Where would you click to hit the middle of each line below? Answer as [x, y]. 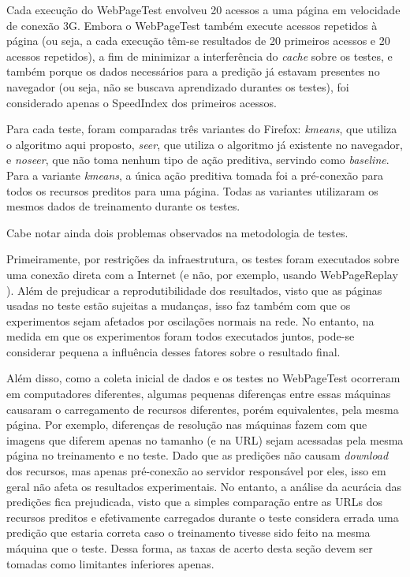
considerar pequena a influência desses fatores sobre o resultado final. [173, 351]
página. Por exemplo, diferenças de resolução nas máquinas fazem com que [187, 424]
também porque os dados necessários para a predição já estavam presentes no [193, 71]
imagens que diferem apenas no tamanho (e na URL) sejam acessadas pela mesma [205, 439]
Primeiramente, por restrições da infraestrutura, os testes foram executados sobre [203, 259]
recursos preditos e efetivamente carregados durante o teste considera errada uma [203, 517]
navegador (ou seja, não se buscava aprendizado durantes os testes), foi [178, 86]
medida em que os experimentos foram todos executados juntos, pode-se [181, 336]
